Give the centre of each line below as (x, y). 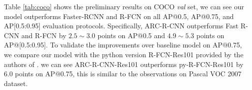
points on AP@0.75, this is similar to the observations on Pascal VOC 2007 (128, 74)
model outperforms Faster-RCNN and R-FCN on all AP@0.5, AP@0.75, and (119, 16)
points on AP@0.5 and (131, 35)
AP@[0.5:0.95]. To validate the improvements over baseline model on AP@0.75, (123, 45)
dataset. (16, 83)
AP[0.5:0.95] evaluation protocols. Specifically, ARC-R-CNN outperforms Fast (121, 26)
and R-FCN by (44, 35)
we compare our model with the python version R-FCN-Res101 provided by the (124, 54)
